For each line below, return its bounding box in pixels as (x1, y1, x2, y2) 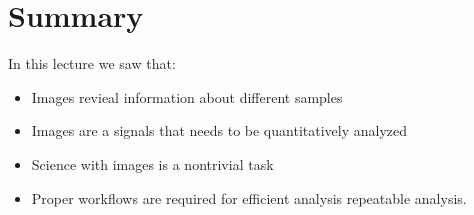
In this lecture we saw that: (8, 53, 176, 74)
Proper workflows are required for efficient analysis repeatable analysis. (31, 187, 467, 208)
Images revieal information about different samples (31, 86, 343, 107)
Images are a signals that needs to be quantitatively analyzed (31, 120, 408, 141)
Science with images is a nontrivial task (31, 153, 274, 174)
